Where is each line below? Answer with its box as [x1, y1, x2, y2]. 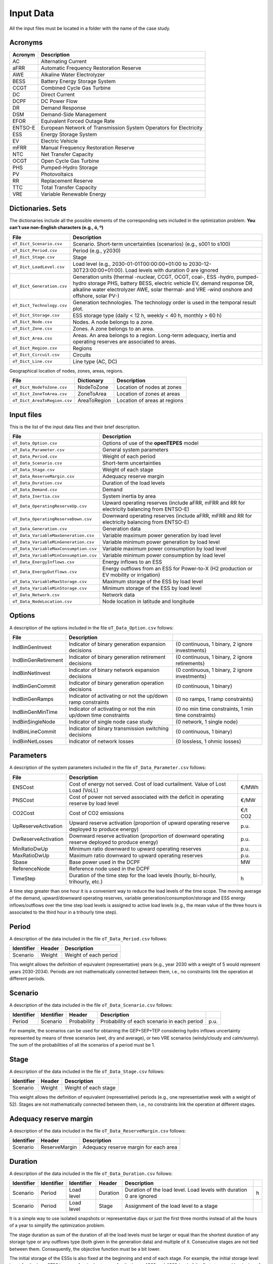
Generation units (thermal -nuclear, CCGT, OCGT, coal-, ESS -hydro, [72, 273, 236, 280]
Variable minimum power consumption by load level [102, 552, 225, 559]
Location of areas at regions [116, 397, 184, 404]
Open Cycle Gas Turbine [40, 157, 100, 164]
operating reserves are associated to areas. [72, 338, 176, 345]
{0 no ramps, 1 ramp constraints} [175, 695, 254, 702]
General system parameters [102, 446, 169, 454]
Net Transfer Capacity [40, 151, 94, 158]
